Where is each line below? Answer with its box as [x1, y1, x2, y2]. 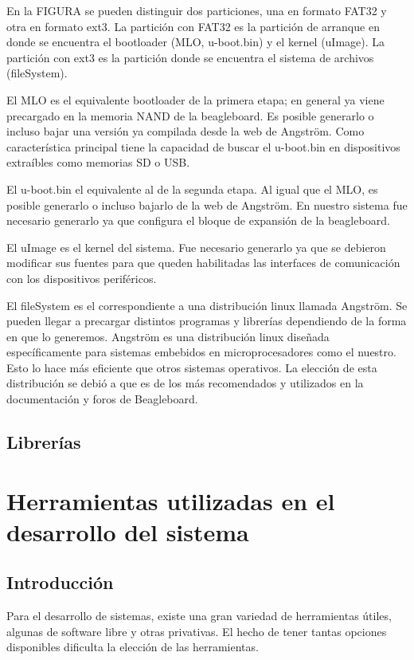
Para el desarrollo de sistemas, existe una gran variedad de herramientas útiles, [6, 607, 392, 624]
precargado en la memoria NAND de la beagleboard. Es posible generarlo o [6, 107, 374, 124]
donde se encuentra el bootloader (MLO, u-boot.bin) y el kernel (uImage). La [6, 33, 385, 50]
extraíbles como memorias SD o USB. [6, 154, 190, 171]
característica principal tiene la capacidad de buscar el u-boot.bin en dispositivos [6, 138, 400, 155]
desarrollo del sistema [6, 515, 249, 548]
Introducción [6, 570, 114, 595]
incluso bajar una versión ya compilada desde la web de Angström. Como [6, 123, 365, 139]
